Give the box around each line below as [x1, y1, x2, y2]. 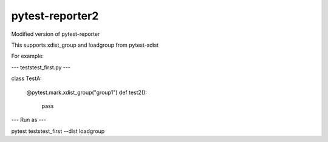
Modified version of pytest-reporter [11, 30, 100, 38]
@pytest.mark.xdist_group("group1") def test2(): [26, 89, 147, 96]
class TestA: [11, 75, 42, 82]
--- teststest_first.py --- [11, 64, 71, 71]
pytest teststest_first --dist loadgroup [11, 127, 105, 135]
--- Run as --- [11, 116, 47, 124]
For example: [11, 52, 44, 60]
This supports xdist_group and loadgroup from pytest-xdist [11, 41, 159, 49]
